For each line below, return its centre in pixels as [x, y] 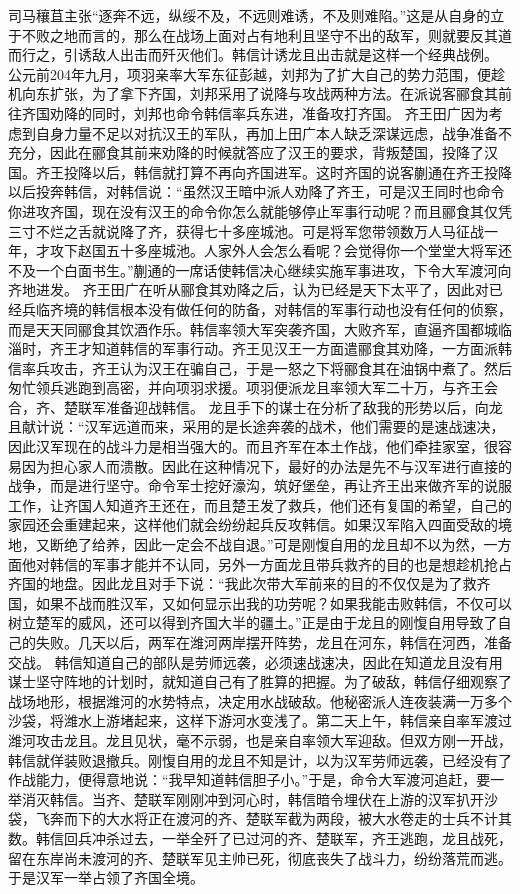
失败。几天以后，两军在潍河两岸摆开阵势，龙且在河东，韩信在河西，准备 [273, 642]
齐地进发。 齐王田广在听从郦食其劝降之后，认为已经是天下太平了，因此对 [248, 289]
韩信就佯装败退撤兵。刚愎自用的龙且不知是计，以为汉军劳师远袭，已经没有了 [260, 759]
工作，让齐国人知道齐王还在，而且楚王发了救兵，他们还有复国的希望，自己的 [260, 504]
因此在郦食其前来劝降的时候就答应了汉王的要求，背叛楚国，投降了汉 [273, 152]
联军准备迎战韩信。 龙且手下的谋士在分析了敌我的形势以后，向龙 [290, 406]
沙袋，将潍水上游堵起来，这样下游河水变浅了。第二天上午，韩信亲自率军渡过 [260, 720]
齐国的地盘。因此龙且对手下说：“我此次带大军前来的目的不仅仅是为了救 [242, 583]
